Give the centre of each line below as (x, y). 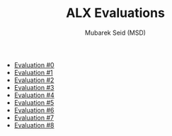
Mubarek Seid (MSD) (115, 33)
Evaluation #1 (33, 72)
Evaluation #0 (34, 64)
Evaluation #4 (34, 95)
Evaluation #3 (34, 87)
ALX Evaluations (115, 13)
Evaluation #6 (34, 110)
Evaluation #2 (34, 80)
